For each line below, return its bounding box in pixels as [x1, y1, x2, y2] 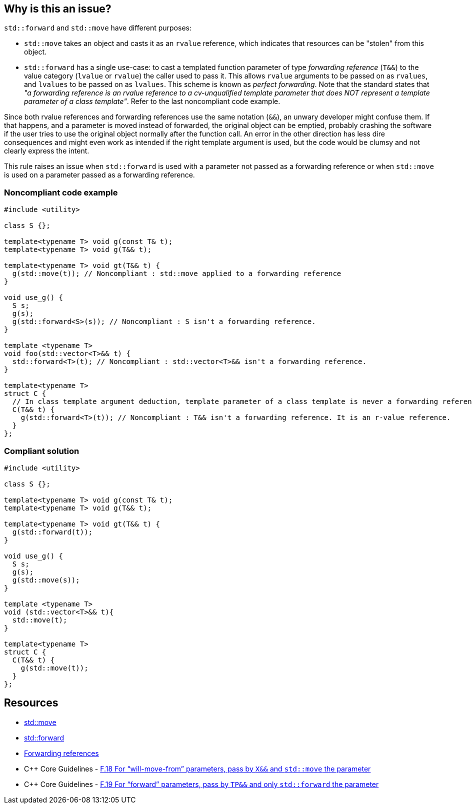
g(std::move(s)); [12, 575, 80, 584]
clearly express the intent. [4, 146, 89, 155]
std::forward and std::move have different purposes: [4, 23, 191, 32]
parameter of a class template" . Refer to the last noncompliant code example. [24, 97, 280, 106]
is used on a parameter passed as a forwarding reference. [4, 170, 195, 179]
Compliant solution [4, 445, 79, 456]
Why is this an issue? [4, 2, 111, 15]
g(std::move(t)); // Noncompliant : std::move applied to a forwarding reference [12, 269, 341, 278]
